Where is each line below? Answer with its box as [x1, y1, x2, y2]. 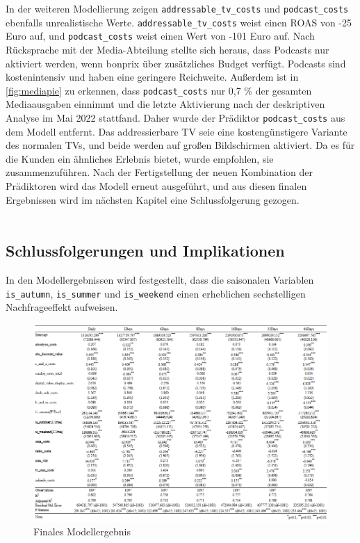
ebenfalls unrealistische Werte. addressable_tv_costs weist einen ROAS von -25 [6, 15, 352, 29]
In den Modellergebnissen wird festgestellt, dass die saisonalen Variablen [6, 273, 314, 287]
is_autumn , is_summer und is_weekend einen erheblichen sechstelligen [6, 286, 306, 300]
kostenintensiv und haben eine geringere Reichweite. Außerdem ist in [6, 70, 299, 84]
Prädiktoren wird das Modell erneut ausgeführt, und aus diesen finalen [6, 179, 307, 193]
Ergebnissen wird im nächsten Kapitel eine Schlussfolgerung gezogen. [6, 192, 300, 206]
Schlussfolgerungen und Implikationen [6, 240, 285, 261]
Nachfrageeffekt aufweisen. [6, 300, 118, 314]
